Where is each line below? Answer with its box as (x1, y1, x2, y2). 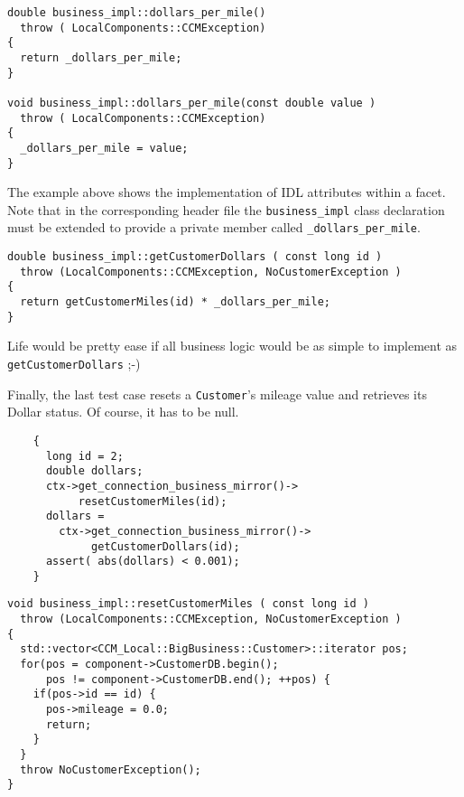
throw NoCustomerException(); (20, 763, 201, 776)
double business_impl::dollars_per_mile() (7, 6, 266, 19)
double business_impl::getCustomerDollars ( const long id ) (7, 250, 383, 264)
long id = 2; (45, 449, 124, 463)
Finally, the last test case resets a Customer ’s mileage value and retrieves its (7, 384, 427, 403)
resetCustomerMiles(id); (78, 494, 227, 508)
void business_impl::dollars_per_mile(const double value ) (7, 96, 376, 109)
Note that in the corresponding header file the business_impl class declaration (7, 200, 445, 219)
